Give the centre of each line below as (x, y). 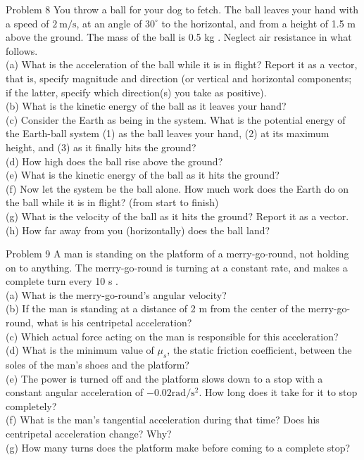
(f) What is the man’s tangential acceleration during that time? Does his (163, 420)
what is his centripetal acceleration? (114, 322)
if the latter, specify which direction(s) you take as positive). (136, 92)
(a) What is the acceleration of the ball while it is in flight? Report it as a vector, (182, 64)
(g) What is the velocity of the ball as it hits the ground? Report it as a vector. (177, 216)
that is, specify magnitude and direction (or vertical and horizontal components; (179, 78)
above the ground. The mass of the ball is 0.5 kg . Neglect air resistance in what (179, 37)
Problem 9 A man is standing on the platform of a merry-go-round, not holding (177, 254)
